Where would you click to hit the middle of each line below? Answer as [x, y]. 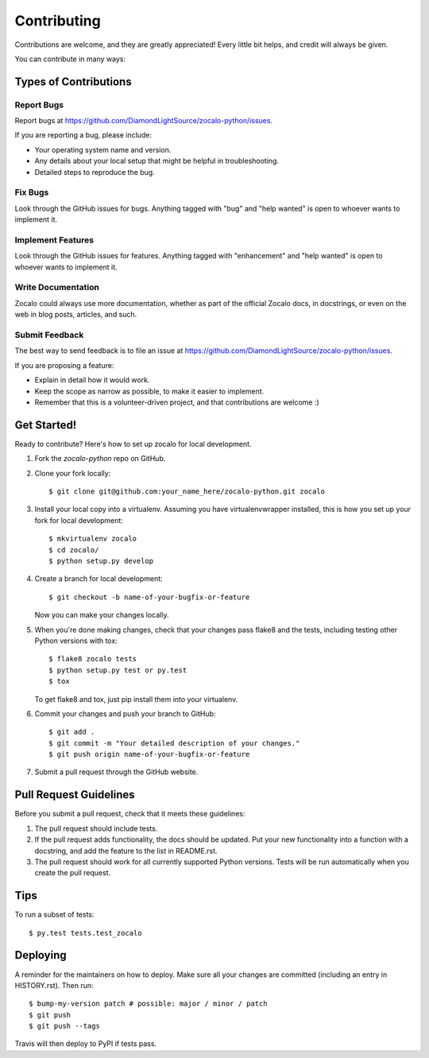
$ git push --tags [65, 1026]
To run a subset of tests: [54, 915]
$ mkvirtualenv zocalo [93, 539]
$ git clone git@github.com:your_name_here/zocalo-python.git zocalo [187, 492]
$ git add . [72, 732]
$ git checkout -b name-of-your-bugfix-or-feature [149, 597]
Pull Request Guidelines [75, 795]
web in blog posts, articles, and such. [76, 315]
